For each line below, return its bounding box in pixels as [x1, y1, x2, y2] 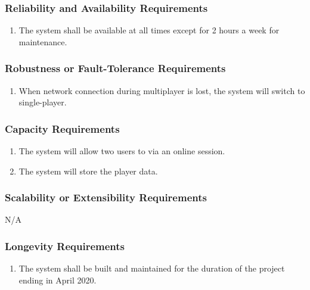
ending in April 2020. [18, 273, 97, 286]
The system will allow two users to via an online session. [18, 145, 225, 157]
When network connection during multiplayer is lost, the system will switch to [18, 84, 305, 96]
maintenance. [18, 35, 67, 48]
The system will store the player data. [18, 164, 158, 177]
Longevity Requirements [5, 238, 125, 253]
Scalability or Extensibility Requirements [5, 190, 207, 205]
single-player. [18, 96, 67, 108]
